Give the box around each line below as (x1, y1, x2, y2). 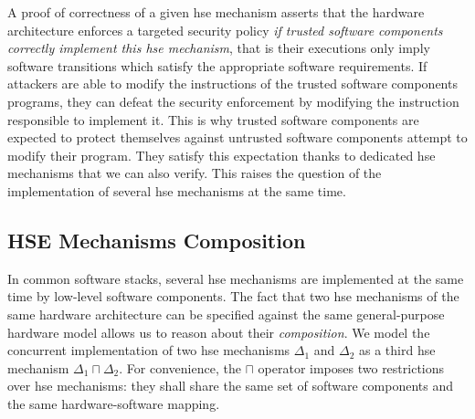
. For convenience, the (119, 358, 241, 377)
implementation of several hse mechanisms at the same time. (7, 181, 346, 200)
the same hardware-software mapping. (7, 393, 220, 413)
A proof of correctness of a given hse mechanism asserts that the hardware (7, 3, 425, 21)
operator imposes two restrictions (258, 358, 445, 377)
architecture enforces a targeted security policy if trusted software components (7, 20, 443, 39)
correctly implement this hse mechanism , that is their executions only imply (7, 38, 430, 58)
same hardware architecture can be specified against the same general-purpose (7, 304, 445, 323)
